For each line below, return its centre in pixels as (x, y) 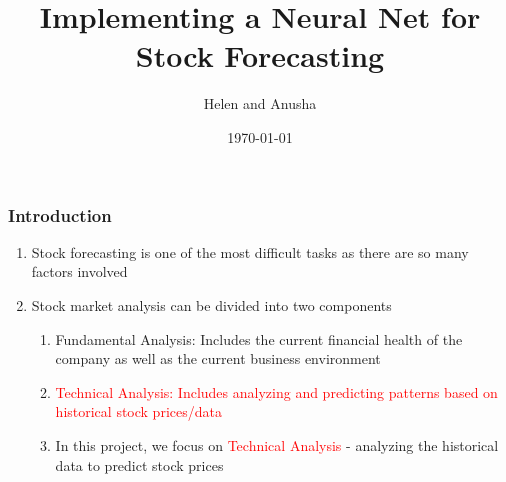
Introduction (60, 214)
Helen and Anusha (260, 103)
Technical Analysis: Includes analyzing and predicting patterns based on (276, 391)
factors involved (79, 271)
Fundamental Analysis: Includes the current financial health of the (259, 338)
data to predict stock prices (139, 464)
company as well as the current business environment (218, 358)
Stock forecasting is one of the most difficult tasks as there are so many (250, 251)
